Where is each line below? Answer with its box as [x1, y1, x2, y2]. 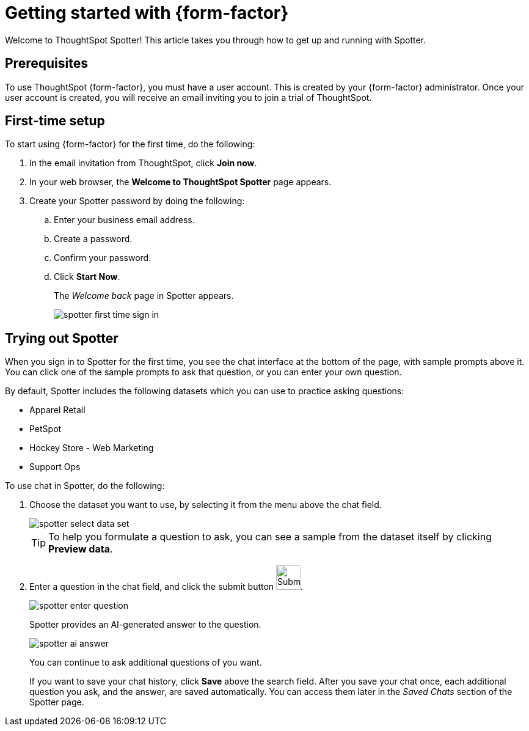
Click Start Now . [54, 271, 120, 282]
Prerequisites [5, 56, 88, 72]
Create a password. [54, 233, 133, 244]
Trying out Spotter [5, 330, 119, 346]
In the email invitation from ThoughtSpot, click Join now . [29, 158, 257, 169]
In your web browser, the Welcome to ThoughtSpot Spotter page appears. [29, 177, 332, 188]
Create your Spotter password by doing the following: [29, 196, 245, 207]
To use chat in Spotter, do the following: [5, 480, 165, 491]
